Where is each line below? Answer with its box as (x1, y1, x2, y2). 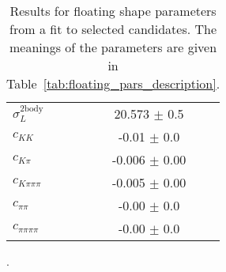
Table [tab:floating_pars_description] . (6, 74, 220, 93)
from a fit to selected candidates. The (9, 20, 217, 38)
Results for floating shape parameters (9, 2, 217, 20)
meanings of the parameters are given (9, 38, 217, 56)
